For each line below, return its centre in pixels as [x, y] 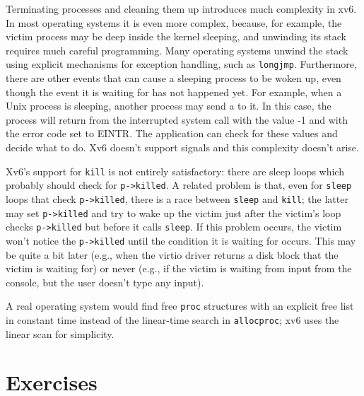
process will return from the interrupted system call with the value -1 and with [177, 119]
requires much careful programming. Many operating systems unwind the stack [177, 50]
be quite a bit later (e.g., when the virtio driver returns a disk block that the [172, 254]
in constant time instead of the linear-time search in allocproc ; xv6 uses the [172, 319]
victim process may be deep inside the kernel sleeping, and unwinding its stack [176, 36]
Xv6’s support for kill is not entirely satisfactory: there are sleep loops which [175, 171]
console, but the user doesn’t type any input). [105, 282]
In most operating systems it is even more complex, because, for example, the [174, 22]
